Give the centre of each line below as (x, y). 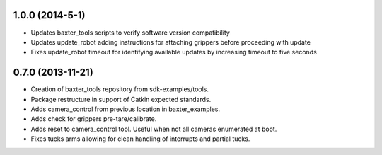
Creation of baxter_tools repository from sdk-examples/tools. (120, 89)
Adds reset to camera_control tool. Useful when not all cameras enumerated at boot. (154, 129)
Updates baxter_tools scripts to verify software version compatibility (130, 33)
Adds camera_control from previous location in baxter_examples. (126, 109)
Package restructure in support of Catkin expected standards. (121, 99)
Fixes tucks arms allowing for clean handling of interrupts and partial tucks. (140, 139)
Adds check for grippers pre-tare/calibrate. (94, 119)
